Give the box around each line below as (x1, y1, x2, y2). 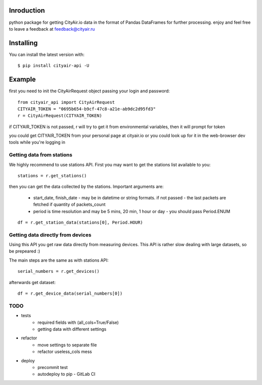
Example (9, 75, 36, 84)
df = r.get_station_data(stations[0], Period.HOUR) (17, 219, 143, 225)
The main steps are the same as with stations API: (9, 257, 109, 263)
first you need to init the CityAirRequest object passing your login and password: (9, 88, 170, 94)
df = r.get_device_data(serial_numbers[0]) (17, 291, 123, 296)
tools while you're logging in (9, 139, 65, 145)
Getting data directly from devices (9, 231, 92, 238)
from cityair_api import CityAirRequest (17, 100, 115, 105)
